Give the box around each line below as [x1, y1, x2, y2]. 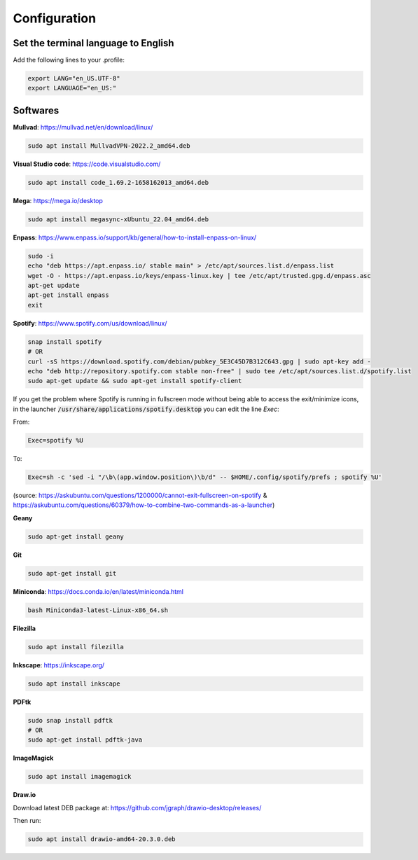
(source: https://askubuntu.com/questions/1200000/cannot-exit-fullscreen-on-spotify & [13, 491, 267, 500]
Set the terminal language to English [13, 37, 174, 49]
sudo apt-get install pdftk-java [27, 736, 143, 744]
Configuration [13, 11, 97, 26]
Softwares [13, 104, 60, 116]
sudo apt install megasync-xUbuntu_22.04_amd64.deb [27, 215, 209, 223]
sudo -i [27, 252, 54, 260]
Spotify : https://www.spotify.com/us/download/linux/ [13, 319, 167, 327]
